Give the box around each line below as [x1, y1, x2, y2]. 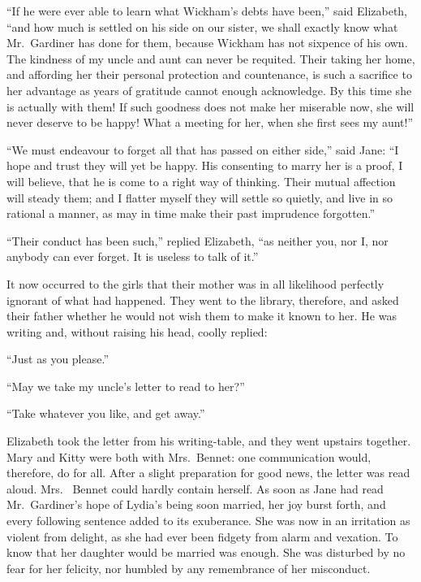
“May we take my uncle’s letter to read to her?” [6, 377, 245, 394]
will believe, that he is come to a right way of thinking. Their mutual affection [6, 172, 396, 189]
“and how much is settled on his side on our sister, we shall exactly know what [6, 18, 398, 35]
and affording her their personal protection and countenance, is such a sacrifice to [6, 66, 412, 83]
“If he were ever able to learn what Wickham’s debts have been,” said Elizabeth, [6, 2, 408, 19]
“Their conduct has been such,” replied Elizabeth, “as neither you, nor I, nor [6, 232, 389, 249]
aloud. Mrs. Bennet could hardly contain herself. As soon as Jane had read [6, 480, 384, 497]
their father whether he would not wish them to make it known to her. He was [6, 307, 397, 324]
